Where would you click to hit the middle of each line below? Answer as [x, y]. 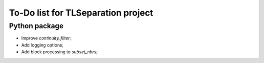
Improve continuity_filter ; [46, 38]
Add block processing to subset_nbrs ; [59, 52]
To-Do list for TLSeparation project [81, 13]
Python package [36, 26]
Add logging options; [42, 45]
